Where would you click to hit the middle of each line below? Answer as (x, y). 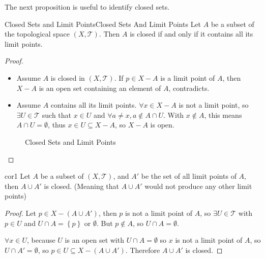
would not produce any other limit (198, 186)
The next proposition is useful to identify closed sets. (87, 7)
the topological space (37, 34)
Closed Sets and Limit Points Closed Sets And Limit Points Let (103, 24)
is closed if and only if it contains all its (192, 34)
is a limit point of (188, 77)
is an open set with (94, 240)
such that (57, 115)
